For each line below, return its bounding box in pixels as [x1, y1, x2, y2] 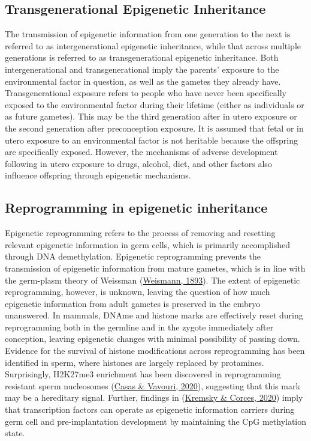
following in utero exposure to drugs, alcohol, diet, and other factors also [5, 157, 272, 169]
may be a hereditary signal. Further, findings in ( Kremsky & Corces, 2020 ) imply [5, 391, 303, 404]
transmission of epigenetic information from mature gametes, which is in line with [5, 261, 306, 274]
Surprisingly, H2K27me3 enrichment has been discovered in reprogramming [5, 368, 281, 380]
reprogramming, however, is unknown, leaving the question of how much [5, 285, 270, 298]
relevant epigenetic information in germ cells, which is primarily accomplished [5, 238, 291, 251]
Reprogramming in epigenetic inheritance [5, 198, 268, 217]
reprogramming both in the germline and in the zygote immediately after [5, 320, 274, 333]
